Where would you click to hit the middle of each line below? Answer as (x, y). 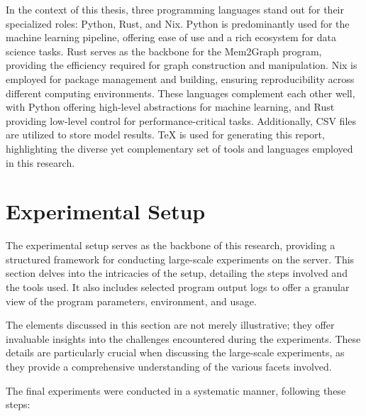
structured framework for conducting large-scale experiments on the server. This (180, 259)
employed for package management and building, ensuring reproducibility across (180, 78)
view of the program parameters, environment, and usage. (131, 301)
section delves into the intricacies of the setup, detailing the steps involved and (177, 273)
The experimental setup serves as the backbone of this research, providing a (171, 245)
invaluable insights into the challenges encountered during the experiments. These (183, 338)
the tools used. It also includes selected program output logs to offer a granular (178, 287)
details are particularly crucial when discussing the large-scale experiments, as (175, 352)
